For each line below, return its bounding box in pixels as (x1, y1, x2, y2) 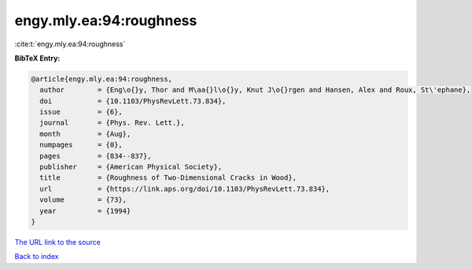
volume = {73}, (39, 195, 127, 204)
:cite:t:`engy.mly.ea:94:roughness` (14, 39, 126, 49)
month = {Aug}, (39, 130, 131, 138)
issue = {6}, (39, 108, 124, 117)
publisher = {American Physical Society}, (39, 162, 223, 172)
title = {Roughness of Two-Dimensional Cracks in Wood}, (39, 173, 297, 182)
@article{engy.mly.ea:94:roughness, (31, 75, 173, 83)
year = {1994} (39, 206, 131, 215)
